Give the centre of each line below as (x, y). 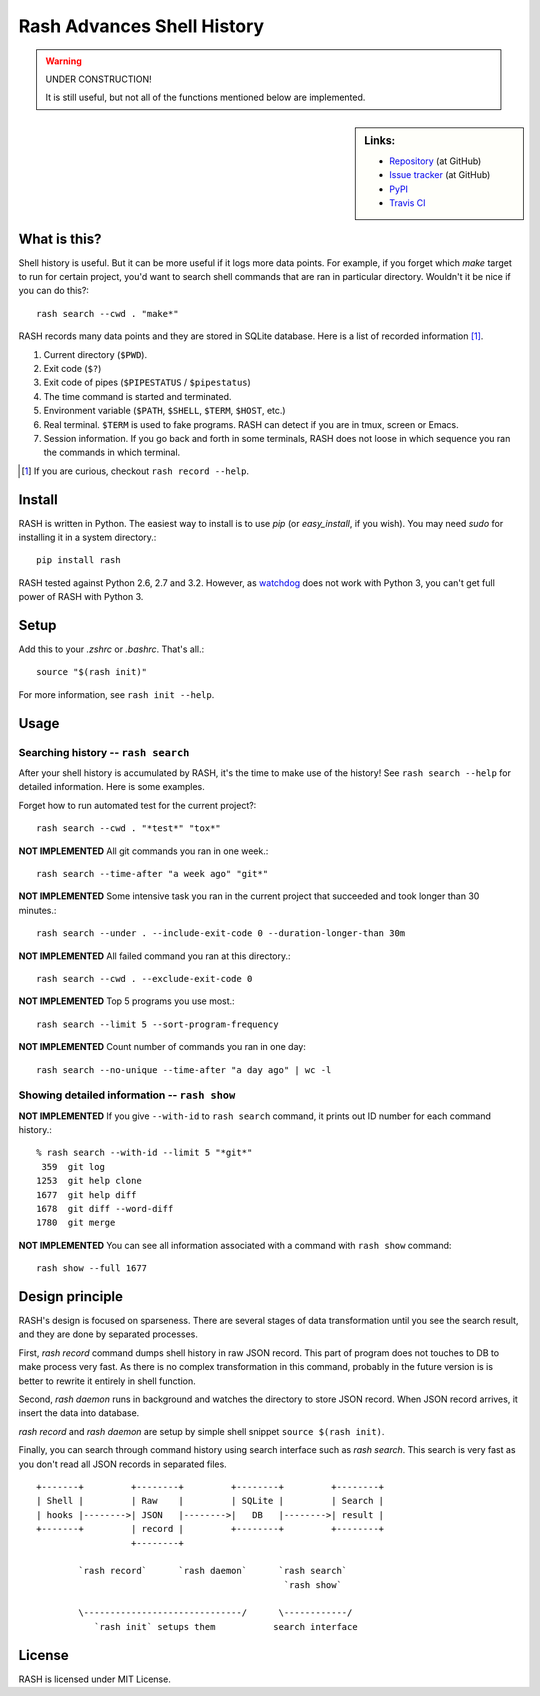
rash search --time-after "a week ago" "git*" (152, 873)
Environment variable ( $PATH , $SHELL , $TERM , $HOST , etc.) (164, 411)
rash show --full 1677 (92, 1268)
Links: (380, 140)
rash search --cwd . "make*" (107, 313)
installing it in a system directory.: (87, 537)
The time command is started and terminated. (137, 396)
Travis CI (407, 203)
